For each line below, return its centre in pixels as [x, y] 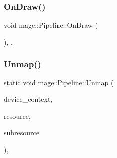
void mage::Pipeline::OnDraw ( [51, 25]
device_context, [28, 99]
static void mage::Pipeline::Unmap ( [59, 82]
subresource [22, 132]
